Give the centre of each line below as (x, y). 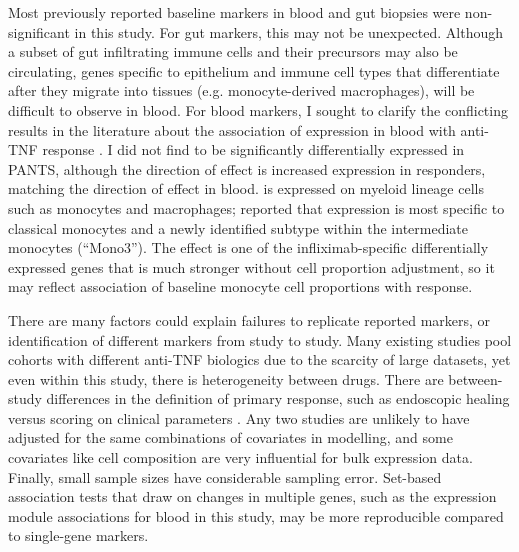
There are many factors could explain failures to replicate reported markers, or (249, 319)
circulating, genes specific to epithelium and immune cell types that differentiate (254, 70)
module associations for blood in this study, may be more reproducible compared (256, 515)
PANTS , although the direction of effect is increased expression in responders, (247, 168)
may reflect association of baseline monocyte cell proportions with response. (240, 286)
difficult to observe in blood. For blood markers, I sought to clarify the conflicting (258, 109)
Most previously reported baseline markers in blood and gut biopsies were (234, 12)
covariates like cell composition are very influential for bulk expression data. (240, 457)
